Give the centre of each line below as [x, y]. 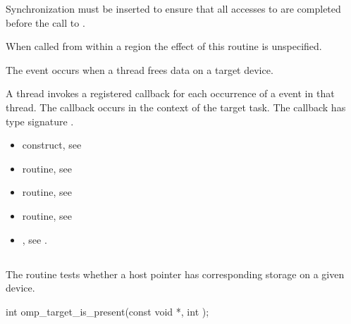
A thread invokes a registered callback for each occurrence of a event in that [170, 93]
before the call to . [45, 22]
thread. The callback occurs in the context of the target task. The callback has [176, 107]
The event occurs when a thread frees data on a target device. [140, 69]
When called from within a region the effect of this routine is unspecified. [164, 46]
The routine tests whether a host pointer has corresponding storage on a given [175, 274]
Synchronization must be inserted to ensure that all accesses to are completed [173, 8]
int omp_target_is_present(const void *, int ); [107, 311]
